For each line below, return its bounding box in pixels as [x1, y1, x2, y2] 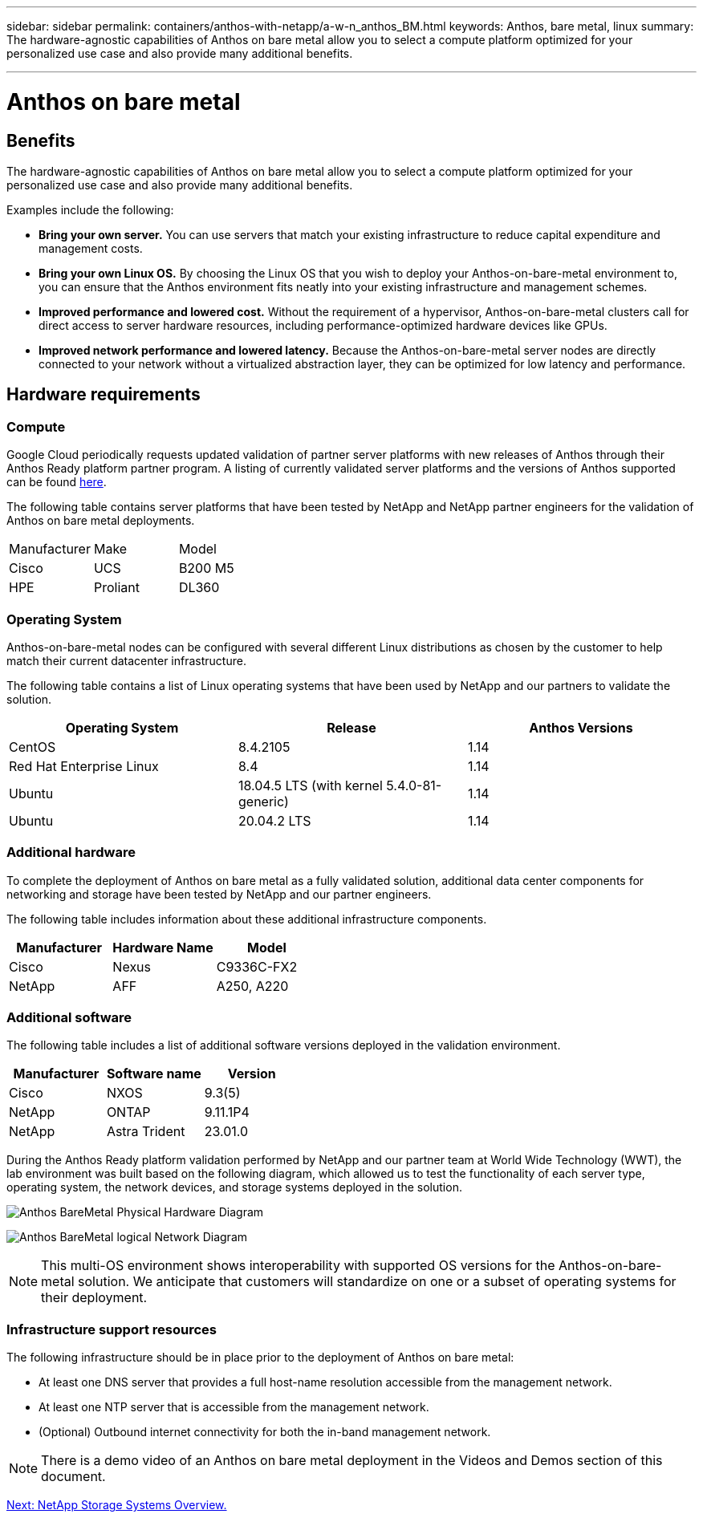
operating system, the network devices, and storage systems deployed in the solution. [6, 1180, 462, 1195]
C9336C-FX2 [216, 958, 298, 975]
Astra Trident [106, 1123, 185, 1140]
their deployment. [41, 1289, 148, 1306]
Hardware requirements [6, 384, 201, 405]
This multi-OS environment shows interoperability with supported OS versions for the [41, 1257, 555, 1274]
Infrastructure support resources [6, 1321, 217, 1337]
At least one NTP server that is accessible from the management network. [39, 1400, 429, 1414]
